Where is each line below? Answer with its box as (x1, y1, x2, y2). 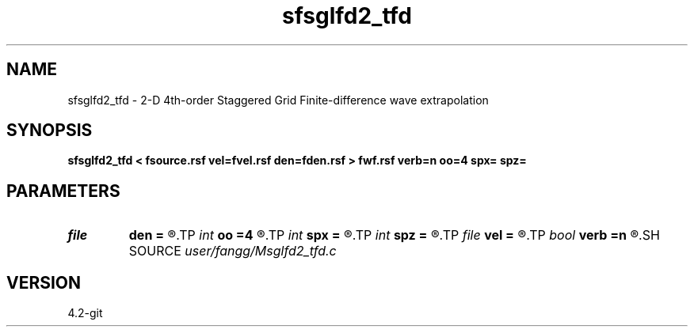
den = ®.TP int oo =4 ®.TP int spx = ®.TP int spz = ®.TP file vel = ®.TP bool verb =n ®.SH (128, 227, 660, 244)
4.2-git (67, 306, 103, 320)
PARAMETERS (6, 180, 120, 201)
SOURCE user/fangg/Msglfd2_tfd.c (128, 243, 337, 259)
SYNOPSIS (6, 120, 93, 141)
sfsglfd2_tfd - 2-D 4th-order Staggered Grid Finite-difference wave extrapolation (67, 93, 489, 107)
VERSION (6, 272, 82, 293)
